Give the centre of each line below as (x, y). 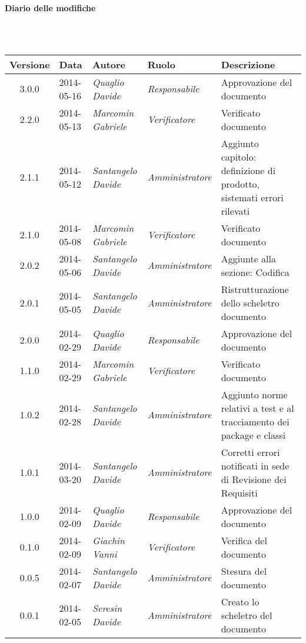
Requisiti (239, 492)
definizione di (248, 170)
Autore (109, 64)
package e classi (253, 435)
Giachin (109, 540)
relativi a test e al (257, 408)
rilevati (235, 211)
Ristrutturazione (255, 289)
